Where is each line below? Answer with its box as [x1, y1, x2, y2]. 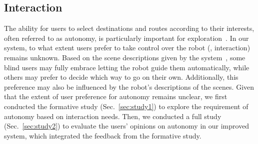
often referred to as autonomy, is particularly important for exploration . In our [4, 32, 249, 43]
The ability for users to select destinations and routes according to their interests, [4, 23, 254, 33]
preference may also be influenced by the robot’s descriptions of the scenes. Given [4, 81, 254, 92]
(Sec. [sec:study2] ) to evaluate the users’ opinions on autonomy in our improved [4, 121, 249, 131]
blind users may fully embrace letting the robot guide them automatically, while [4, 62, 249, 72]
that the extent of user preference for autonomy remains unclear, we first [4, 91, 227, 102]
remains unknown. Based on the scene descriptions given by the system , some [4, 52, 245, 62]
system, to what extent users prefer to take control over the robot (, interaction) [4, 42, 250, 53]
